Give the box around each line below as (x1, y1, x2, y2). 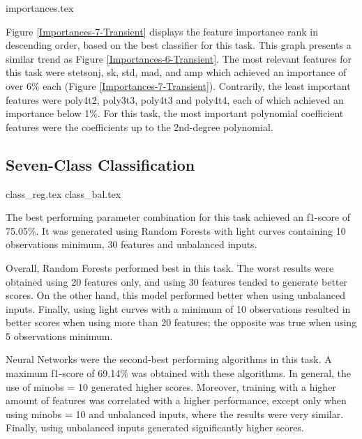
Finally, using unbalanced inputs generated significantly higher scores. (6, 420, 304, 435)
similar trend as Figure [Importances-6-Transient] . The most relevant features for (6, 51, 352, 66)
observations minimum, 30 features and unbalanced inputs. (6, 237, 257, 252)
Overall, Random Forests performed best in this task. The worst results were (6, 260, 334, 275)
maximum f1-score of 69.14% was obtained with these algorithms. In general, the (6, 366, 352, 380)
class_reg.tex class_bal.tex (6, 186, 121, 201)
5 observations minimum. (6, 328, 113, 343)
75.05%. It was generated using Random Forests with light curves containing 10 (6, 223, 346, 238)
